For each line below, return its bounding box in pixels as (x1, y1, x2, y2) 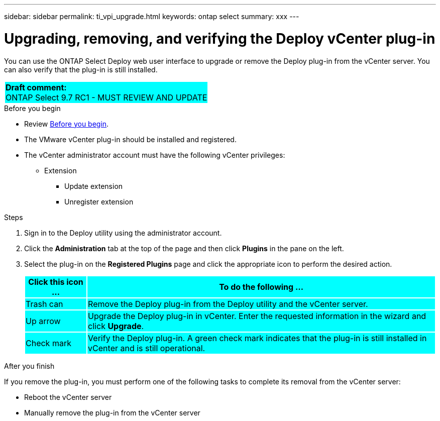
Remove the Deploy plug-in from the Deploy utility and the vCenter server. (88, 298, 368, 309)
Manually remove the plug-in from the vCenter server (24, 408, 200, 417)
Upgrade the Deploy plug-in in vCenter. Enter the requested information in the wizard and (88, 310, 426, 321)
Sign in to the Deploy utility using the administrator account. (24, 228, 222, 237)
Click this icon (28, 276, 83, 287)
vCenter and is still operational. (88, 343, 205, 353)
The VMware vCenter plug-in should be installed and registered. (24, 135, 237, 144)
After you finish (4, 361, 55, 370)
